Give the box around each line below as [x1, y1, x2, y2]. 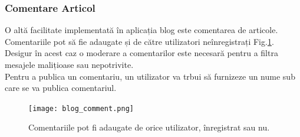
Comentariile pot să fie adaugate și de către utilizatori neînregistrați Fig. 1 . [5, 35, 274, 47]
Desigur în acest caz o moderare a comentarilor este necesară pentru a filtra [5, 47, 278, 59]
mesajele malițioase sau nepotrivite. [5, 58, 134, 70]
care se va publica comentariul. [5, 81, 117, 94]
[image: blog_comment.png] [28, 104, 134, 113]
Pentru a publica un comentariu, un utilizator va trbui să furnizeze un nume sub [5, 70, 295, 82]
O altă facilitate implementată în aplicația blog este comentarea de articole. [5, 24, 278, 36]
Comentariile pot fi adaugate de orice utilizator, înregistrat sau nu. [28, 121, 270, 133]
